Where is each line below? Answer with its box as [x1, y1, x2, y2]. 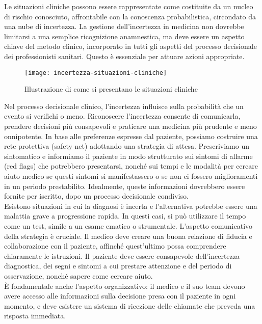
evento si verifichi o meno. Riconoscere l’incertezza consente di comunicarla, [4, 111, 241, 121]
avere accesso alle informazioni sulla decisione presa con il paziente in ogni [4, 290, 236, 301]
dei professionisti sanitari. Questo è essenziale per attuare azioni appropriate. [4, 50, 245, 61]
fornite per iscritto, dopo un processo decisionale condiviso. [4, 191, 189, 201]
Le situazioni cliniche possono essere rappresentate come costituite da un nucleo [4, 1, 253, 11]
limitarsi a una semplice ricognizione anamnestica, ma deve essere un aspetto [4, 31, 245, 41]
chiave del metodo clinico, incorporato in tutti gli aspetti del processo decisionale [4, 41, 257, 51]
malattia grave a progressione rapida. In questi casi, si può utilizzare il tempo [4, 210, 246, 221]
